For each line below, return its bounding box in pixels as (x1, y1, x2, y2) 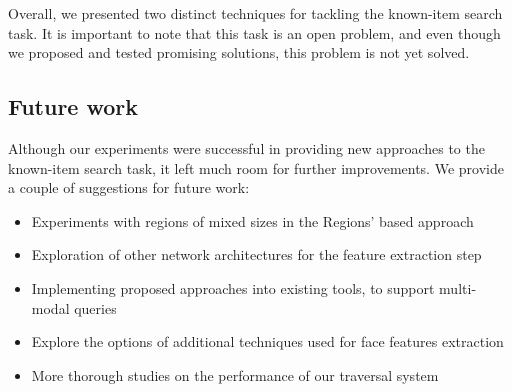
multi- (439, 277, 477, 298)
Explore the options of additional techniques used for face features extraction (31, 331, 504, 352)
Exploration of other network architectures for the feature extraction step (31, 244, 482, 265)
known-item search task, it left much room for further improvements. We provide (8, 157, 504, 178)
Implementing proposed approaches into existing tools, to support (31, 277, 435, 298)
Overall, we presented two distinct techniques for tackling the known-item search (8, 3, 503, 23)
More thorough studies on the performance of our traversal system (31, 364, 439, 385)
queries (74, 297, 117, 318)
